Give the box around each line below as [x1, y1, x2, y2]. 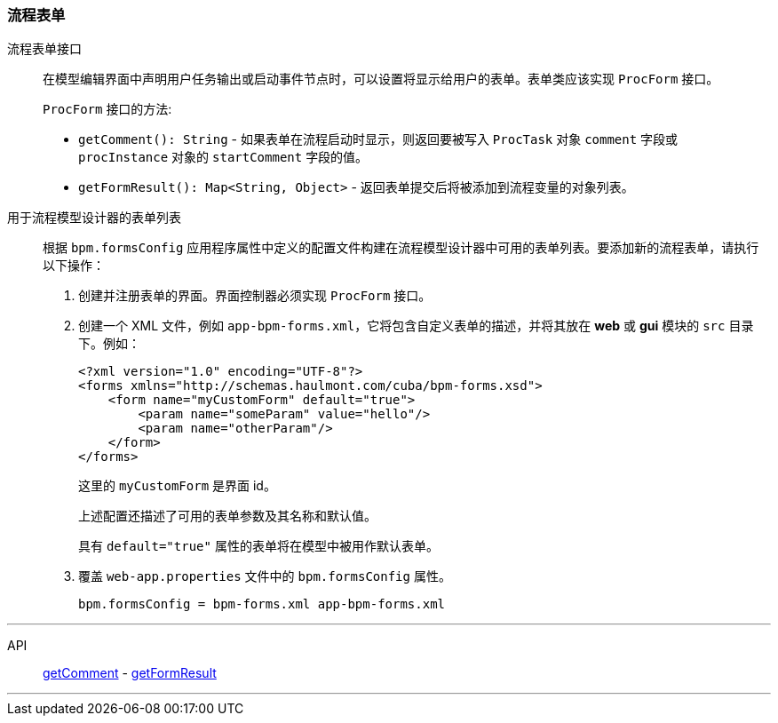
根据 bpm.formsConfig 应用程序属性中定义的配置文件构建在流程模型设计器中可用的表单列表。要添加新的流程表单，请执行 [43, 240, 759, 256]
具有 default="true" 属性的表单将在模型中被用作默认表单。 [78, 538, 439, 554]
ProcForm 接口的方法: [43, 101, 172, 117]
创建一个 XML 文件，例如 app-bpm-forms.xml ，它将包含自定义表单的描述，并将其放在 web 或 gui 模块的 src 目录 [78, 318, 754, 334]
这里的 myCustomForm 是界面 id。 [78, 478, 276, 494]
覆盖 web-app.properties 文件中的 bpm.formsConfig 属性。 [78, 568, 451, 584]
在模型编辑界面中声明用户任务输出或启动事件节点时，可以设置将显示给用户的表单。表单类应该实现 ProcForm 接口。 [43, 71, 719, 87]
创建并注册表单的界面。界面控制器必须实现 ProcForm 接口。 [78, 288, 432, 304]
